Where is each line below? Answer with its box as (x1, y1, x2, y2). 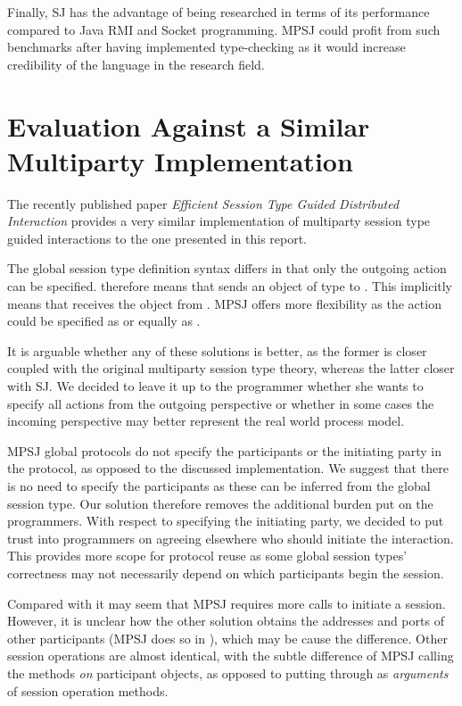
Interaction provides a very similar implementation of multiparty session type (7, 212, 431, 230)
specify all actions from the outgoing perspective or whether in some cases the (7, 394, 434, 412)
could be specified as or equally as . (7, 311, 201, 330)
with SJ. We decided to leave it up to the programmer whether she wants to (7, 377, 424, 395)
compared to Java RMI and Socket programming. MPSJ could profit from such (7, 20, 441, 38)
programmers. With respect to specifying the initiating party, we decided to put (7, 511, 444, 530)
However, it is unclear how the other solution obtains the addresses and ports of (7, 611, 444, 630)
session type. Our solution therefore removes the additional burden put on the (7, 494, 433, 512)
